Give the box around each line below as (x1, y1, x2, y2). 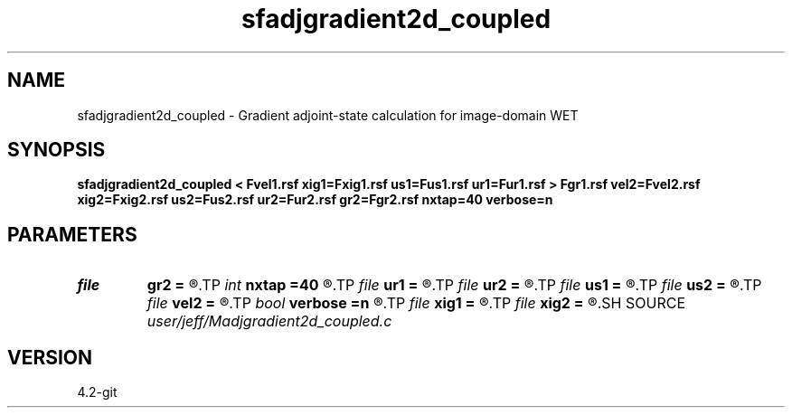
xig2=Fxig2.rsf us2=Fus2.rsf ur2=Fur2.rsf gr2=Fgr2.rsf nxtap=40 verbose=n (77, 192, 553, 208)
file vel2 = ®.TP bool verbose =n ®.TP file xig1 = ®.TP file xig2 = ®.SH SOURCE (146, 294, 686, 313)
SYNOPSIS (7, 138, 106, 162)
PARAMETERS (7, 222, 137, 246)
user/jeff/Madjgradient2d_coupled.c (146, 312, 392, 331)
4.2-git (77, 384, 118, 401)
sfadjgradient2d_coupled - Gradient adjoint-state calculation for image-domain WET (77, 107, 579, 123)
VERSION (7, 345, 93, 369)
